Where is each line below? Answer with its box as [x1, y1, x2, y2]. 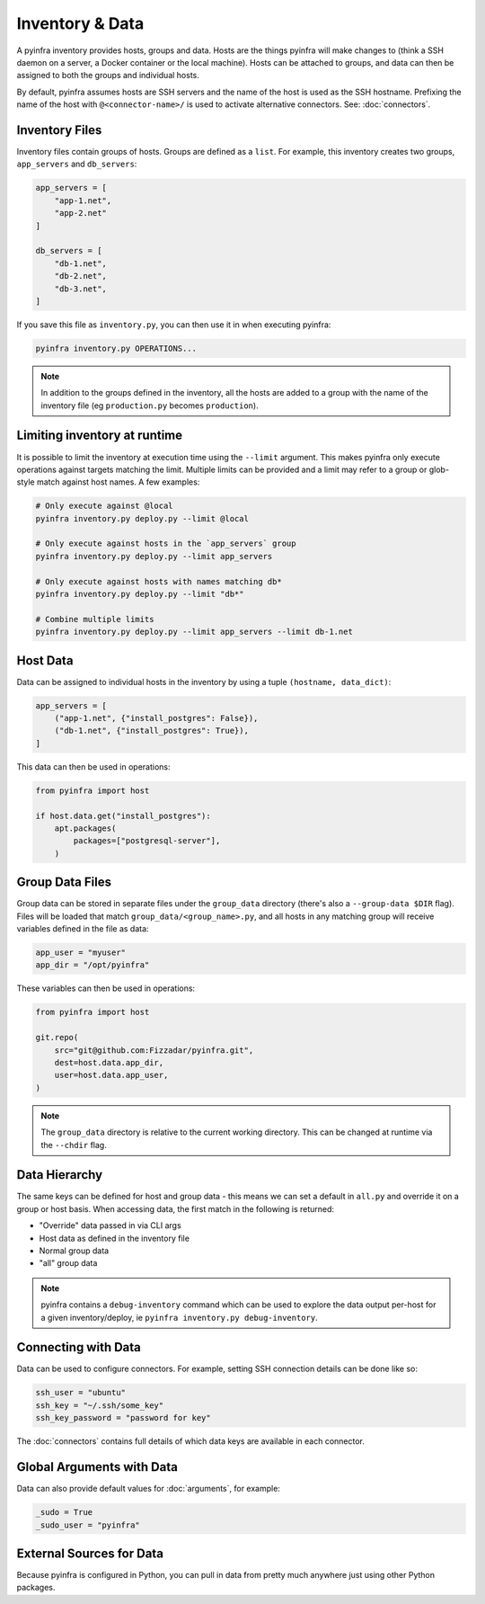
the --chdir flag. [40, 1139, 107, 1150]
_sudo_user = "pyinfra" [35, 1519, 141, 1530]
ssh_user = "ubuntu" [35, 1387, 126, 1398]
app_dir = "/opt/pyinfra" [35, 960, 150, 970]
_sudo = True [35, 1507, 93, 1518]
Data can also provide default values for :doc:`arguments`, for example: [16, 1484, 280, 1494]
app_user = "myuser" [35, 948, 126, 958]
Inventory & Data [16, 13, 145, 33]
